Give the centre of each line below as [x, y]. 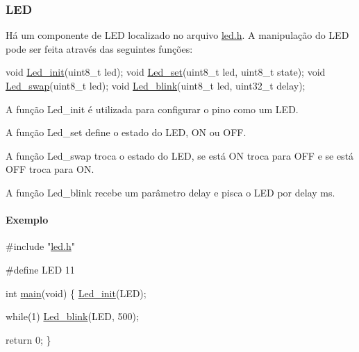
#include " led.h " [40, 246]
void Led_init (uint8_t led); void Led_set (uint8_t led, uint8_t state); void [166, 72]
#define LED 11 [40, 269]
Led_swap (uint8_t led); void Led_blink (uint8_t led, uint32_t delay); [156, 85]
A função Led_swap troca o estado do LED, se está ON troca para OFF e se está [180, 155]
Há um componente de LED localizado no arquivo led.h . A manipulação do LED [177, 35]
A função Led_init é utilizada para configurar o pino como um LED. [152, 109]
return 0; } [28, 339]
